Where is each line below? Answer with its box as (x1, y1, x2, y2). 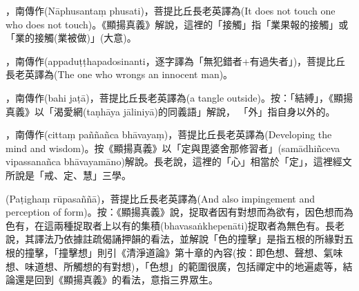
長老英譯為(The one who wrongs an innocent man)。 (6, 67, 233, 82)
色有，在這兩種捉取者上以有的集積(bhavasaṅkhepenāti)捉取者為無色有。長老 (6, 218, 345, 232)
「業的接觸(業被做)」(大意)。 (6, 30, 137, 45)
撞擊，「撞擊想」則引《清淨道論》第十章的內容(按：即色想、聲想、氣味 (24, 245, 343, 259)
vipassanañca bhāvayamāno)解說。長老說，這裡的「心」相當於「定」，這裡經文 (6, 154, 352, 169)
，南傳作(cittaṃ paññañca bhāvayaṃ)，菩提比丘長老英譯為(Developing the (6, 127, 332, 142)
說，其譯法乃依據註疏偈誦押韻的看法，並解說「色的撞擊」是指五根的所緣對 (6, 232, 344, 246)
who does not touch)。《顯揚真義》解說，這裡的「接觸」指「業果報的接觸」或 (6, 17, 349, 31)
